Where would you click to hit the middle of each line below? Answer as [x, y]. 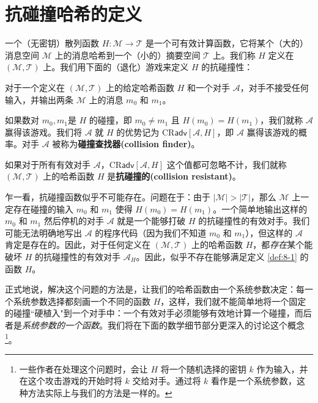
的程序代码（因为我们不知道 [151, 232]
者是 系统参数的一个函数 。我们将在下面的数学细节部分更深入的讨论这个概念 [155, 325]
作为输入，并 [282, 369]
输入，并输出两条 [39, 99]
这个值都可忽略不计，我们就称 [227, 164]
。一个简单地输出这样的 [260, 209]
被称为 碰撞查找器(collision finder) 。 [126, 144]
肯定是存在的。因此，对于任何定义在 [78, 245]
